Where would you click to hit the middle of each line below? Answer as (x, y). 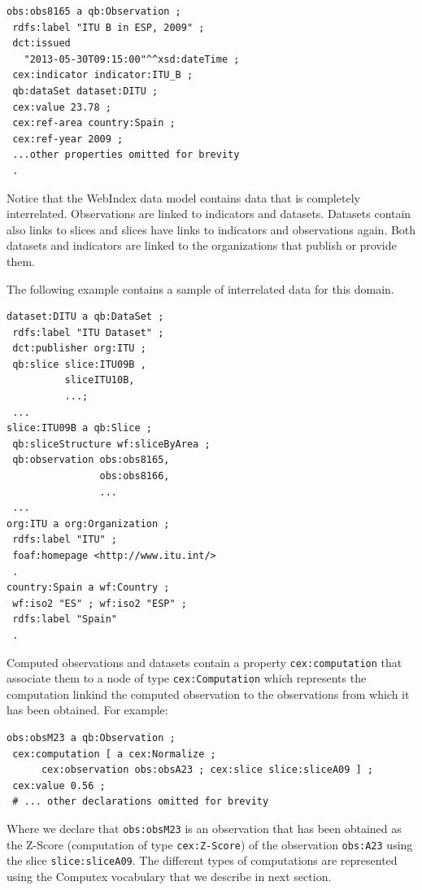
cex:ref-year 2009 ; (68, 139)
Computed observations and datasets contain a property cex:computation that (204, 662)
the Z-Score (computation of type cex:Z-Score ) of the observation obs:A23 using (210, 844)
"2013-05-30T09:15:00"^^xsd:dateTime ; (132, 59)
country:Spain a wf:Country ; (88, 588)
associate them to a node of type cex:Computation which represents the (187, 678)
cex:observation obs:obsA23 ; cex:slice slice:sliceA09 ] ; (207, 770)
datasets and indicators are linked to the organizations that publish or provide (202, 245)
